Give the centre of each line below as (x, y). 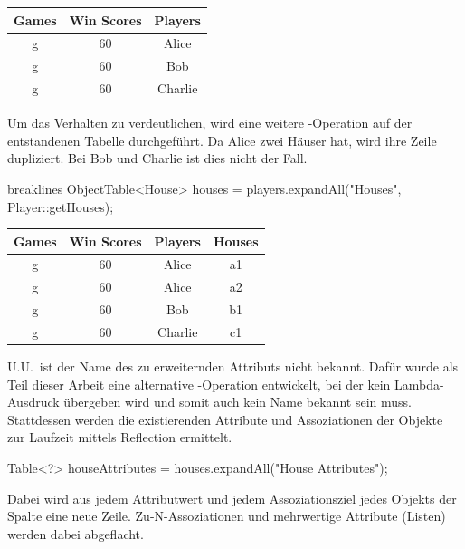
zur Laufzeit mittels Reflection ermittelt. (120, 437)
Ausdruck (33, 402)
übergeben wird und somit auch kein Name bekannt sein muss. (237, 402)
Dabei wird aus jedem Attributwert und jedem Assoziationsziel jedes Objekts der (232, 498)
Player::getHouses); (61, 206)
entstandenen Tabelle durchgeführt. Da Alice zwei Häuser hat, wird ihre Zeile (222, 140)
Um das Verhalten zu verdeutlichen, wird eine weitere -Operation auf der (210, 123)
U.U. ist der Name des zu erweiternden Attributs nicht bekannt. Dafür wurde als (233, 366)
